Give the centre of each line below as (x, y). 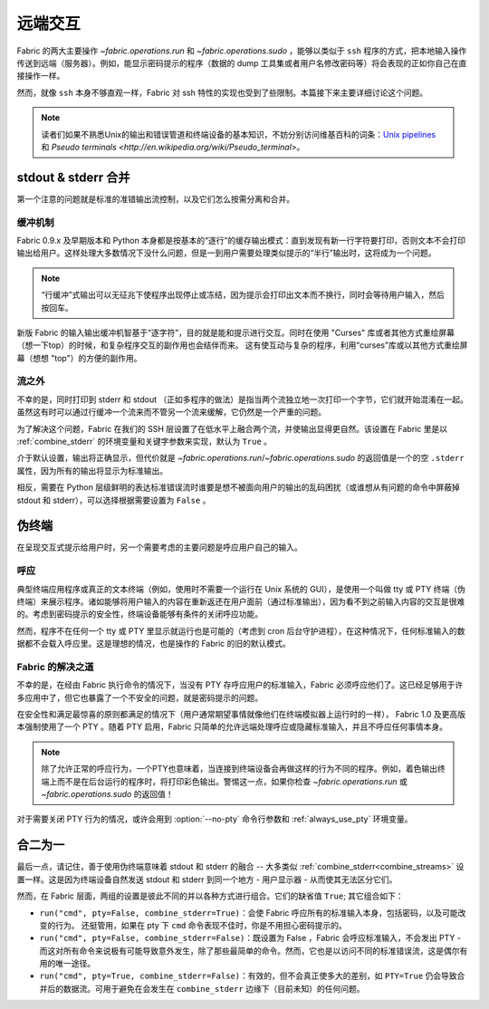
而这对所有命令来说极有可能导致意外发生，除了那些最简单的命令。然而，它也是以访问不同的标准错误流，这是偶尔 (249, 950)
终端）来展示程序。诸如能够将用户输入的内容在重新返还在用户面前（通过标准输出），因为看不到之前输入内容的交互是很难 (241, 601)
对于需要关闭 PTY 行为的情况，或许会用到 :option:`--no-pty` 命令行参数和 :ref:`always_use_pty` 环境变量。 (215, 819)
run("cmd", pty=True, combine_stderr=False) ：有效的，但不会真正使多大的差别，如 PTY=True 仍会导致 (248, 976)
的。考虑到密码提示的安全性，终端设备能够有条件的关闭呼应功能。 (139, 614)
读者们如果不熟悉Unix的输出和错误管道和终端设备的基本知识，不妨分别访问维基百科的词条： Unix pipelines (239, 134)
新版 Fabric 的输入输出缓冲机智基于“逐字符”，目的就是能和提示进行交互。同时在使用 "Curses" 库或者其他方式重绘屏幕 (235, 332)
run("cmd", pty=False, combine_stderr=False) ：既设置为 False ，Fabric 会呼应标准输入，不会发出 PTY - (250, 938)
